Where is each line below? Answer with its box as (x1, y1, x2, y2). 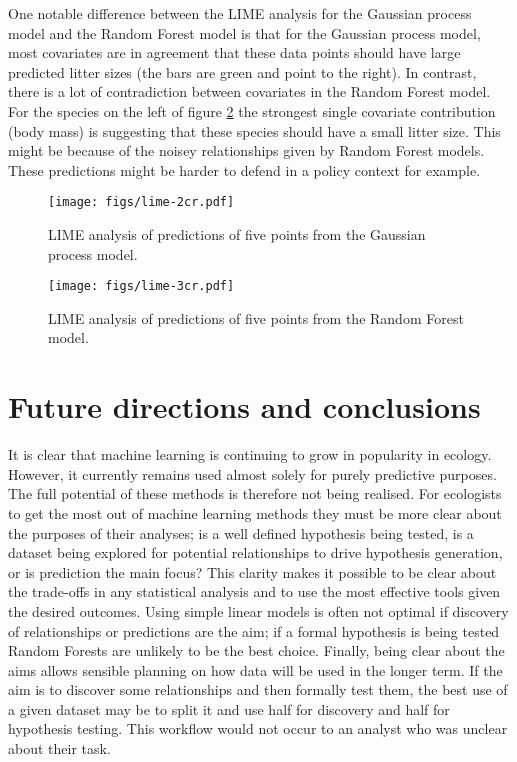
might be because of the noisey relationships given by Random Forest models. (8, 140, 485, 161)
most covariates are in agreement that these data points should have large (8, 42, 461, 63)
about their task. (8, 738, 111, 759)
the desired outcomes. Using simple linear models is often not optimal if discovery (8, 600, 509, 621)
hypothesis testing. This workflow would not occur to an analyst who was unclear (8, 718, 508, 739)
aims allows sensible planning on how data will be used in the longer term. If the (8, 659, 503, 680)
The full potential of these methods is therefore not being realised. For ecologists (8, 483, 502, 504)
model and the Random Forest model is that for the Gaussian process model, (8, 22, 481, 43)
